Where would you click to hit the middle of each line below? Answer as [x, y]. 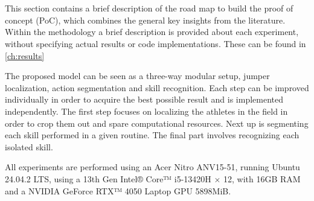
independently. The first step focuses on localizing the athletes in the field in [146, 111]
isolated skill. [29, 146]
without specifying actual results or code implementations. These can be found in [155, 43]
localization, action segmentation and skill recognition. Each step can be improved [157, 87]
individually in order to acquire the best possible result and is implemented [144, 99]
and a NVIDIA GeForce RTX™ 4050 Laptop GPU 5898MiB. [118, 190]
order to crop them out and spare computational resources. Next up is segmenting [157, 123]
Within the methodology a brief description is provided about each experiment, [152, 32]
